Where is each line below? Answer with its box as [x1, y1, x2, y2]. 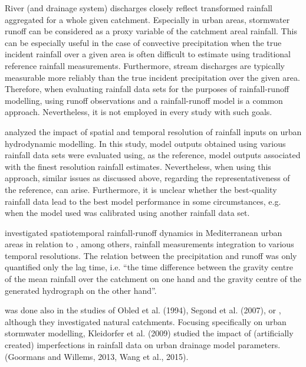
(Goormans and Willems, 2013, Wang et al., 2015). [5, 350, 189, 362]
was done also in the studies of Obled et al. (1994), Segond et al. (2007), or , [5, 304, 281, 316]
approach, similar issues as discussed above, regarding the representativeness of [5, 172, 290, 184]
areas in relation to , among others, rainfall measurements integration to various [5, 238, 294, 250]
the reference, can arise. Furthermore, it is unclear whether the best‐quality [5, 183, 277, 195]
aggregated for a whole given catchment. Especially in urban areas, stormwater [5, 13, 290, 25]
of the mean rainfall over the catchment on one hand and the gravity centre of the [5, 273, 301, 285]
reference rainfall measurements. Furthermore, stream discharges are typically [5, 59, 285, 71]
